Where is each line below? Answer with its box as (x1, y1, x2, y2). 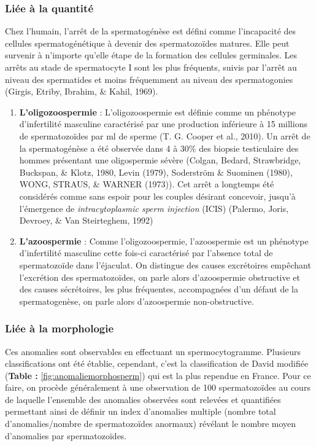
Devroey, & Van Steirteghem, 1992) (19, 214, 153, 227)
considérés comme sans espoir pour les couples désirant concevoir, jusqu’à (19, 189, 296, 202)
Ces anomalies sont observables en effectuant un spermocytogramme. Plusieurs (5, 345, 301, 358)
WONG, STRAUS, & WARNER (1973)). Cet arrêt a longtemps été (19, 178, 274, 190)
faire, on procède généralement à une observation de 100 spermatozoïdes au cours (5, 381, 310, 394)
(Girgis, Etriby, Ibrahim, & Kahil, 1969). (5, 85, 158, 98)
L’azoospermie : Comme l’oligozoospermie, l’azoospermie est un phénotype (19, 234, 309, 247)
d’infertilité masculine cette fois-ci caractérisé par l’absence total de (19, 246, 273, 259)
